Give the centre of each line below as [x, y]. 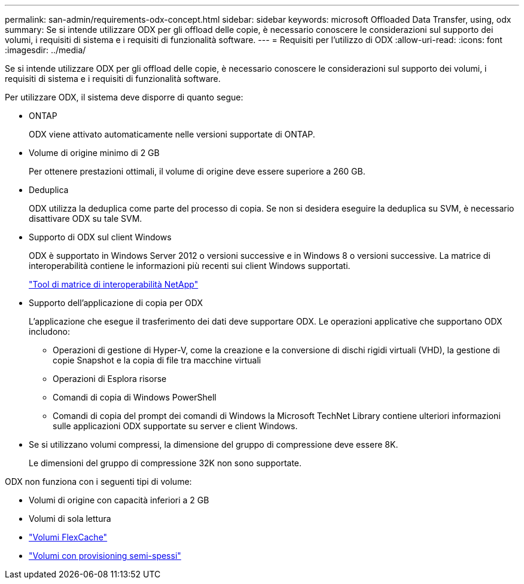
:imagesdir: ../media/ [45, 50]
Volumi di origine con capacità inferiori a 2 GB [119, 500]
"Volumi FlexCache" [68, 537]
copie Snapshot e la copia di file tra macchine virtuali [157, 360]
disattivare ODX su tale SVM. [86, 218]
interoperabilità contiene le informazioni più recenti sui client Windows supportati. [190, 266]
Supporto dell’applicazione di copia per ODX [116, 303]
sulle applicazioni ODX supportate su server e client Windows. [175, 426]
